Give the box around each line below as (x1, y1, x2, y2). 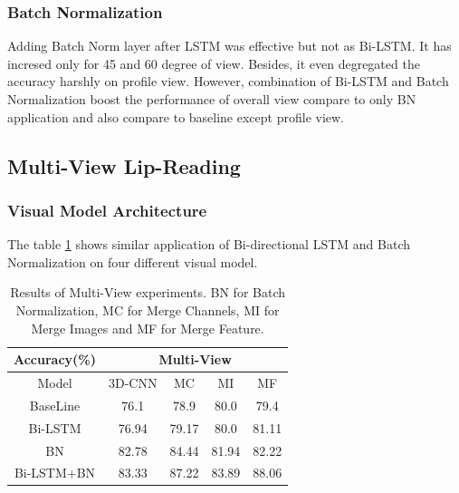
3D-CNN (109, 373, 158, 391)
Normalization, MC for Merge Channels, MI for (15, 300, 280, 319)
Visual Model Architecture (7, 198, 207, 221)
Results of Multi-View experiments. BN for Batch (10, 283, 286, 302)
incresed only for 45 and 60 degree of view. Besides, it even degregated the (7, 53, 420, 72)
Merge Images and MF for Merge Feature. (31, 318, 264, 337)
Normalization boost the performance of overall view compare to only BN (7, 90, 416, 108)
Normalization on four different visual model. (7, 252, 258, 271)
